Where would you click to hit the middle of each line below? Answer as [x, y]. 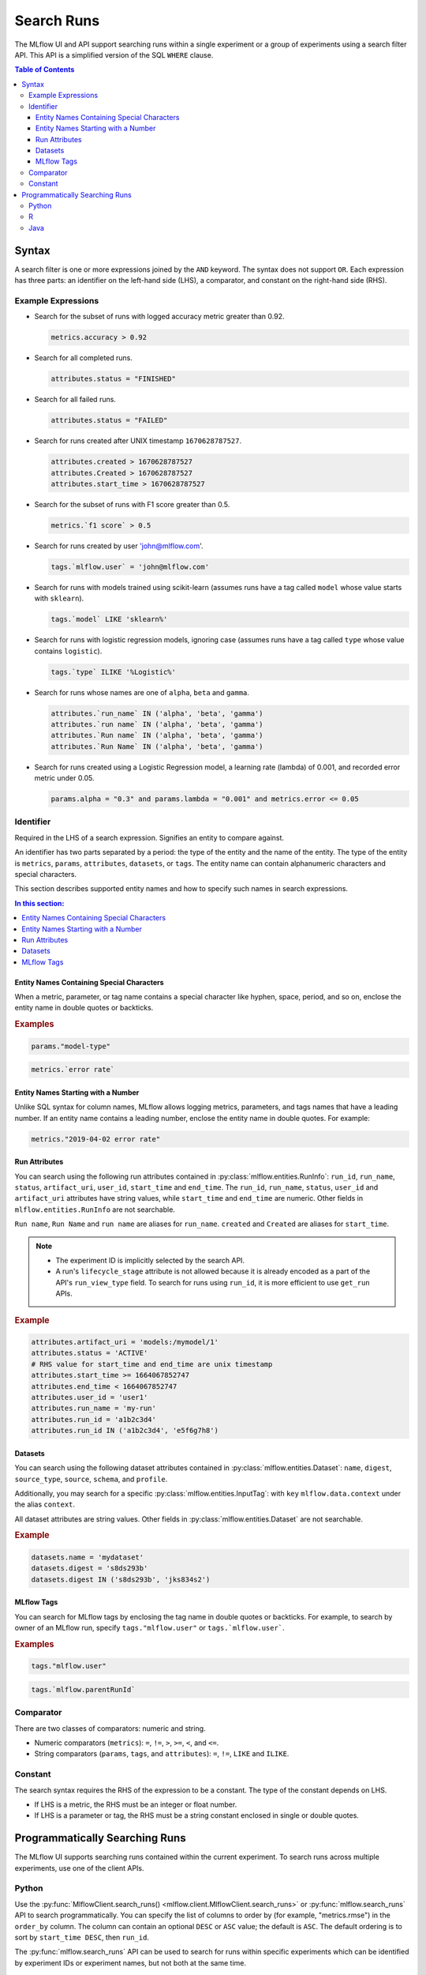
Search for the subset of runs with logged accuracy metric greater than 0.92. [159, 317]
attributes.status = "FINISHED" [114, 379]
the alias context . [45, 1504]
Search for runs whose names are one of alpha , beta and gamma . [142, 692]
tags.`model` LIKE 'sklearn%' [109, 619]
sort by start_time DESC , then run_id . [82, 1937]
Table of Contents [45, 70]
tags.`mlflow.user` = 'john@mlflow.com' [130, 566]
